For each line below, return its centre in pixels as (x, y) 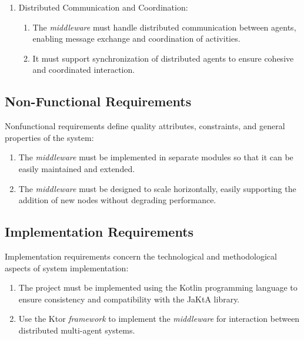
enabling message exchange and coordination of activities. (136, 38)
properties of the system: (49, 137)
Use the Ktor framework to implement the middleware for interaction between (159, 319)
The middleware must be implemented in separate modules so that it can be (156, 157)
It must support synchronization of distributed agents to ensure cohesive (163, 58)
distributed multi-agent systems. (77, 330)
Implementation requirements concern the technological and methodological (141, 256)
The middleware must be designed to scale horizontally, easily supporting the (157, 188)
